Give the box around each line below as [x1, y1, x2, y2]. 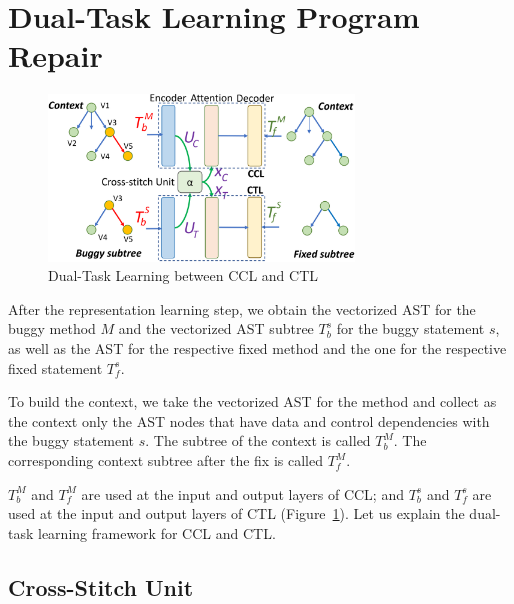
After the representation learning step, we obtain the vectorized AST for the [8, 298, 476, 319]
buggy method [8, 318, 96, 339]
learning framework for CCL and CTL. [38, 522, 276, 543]
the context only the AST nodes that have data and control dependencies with [8, 410, 490, 431]
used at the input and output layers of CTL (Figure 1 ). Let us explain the [8, 503, 465, 524]
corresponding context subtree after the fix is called [8, 450, 323, 471]
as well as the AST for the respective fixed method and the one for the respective [8, 338, 507, 359]
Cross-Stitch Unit [8, 571, 194, 602]
